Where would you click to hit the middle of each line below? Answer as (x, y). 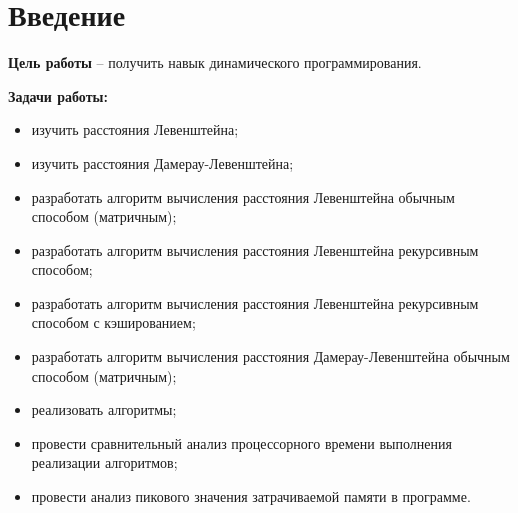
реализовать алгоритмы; (104, 409)
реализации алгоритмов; (104, 462)
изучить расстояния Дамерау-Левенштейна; (162, 162)
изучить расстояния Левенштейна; (135, 129)
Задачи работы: (58, 95)
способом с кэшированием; (113, 322)
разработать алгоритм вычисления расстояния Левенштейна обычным (243, 196)
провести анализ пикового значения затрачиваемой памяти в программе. (251, 496)
